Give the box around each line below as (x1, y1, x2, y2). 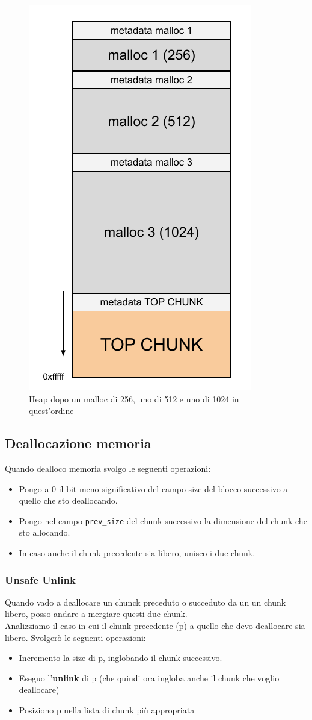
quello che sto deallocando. (19, 494, 118, 507)
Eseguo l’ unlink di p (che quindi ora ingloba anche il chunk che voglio (19, 671, 280, 684)
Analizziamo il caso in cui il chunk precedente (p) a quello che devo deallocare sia (5, 619, 305, 632)
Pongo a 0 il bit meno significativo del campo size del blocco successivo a (19, 482, 288, 495)
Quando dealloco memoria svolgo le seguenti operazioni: (5, 462, 211, 474)
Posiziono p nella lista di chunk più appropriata (19, 703, 195, 716)
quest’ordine (29, 404, 74, 417)
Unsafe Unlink (5, 572, 76, 587)
